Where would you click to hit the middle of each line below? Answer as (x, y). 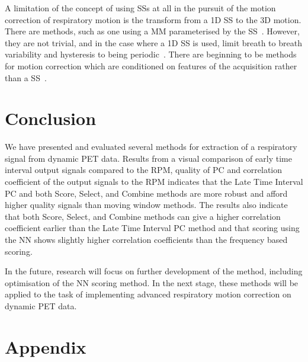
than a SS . (26, 77)
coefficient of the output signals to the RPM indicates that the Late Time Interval (154, 182)
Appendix (46, 346)
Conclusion (51, 118)
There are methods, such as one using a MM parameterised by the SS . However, (152, 31)
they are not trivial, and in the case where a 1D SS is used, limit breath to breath (153, 42)
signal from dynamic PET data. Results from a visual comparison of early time (148, 158)
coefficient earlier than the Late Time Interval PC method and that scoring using (152, 228)
